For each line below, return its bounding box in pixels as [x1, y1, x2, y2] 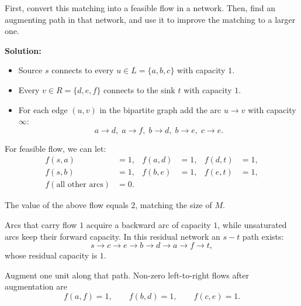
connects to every [51, 64, 114, 76]
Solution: [5, 44, 41, 56]
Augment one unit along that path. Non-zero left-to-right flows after [5, 268, 249, 281]
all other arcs [56, 181, 103, 189]
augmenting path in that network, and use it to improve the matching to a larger [5, 13, 296, 25]
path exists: [242, 230, 284, 242]
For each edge [18, 103, 68, 115]
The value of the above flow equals [5, 199, 129, 211]
